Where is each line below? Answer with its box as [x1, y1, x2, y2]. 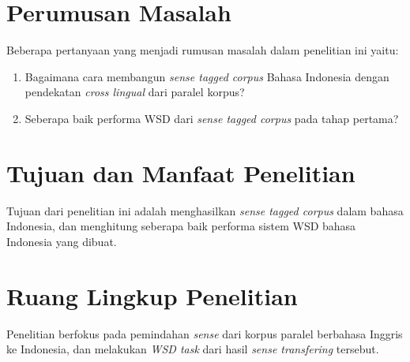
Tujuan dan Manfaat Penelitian [6, 156, 355, 188]
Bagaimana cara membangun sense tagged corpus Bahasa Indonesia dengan [24, 68, 389, 84]
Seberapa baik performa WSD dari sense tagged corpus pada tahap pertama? [24, 110, 399, 126]
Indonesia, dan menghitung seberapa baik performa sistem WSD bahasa [6, 218, 356, 234]
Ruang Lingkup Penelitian [6, 279, 298, 312]
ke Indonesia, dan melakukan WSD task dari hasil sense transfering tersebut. [6, 341, 379, 357]
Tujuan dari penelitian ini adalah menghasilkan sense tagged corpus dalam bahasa [6, 202, 404, 218]
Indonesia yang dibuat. [6, 233, 117, 249]
